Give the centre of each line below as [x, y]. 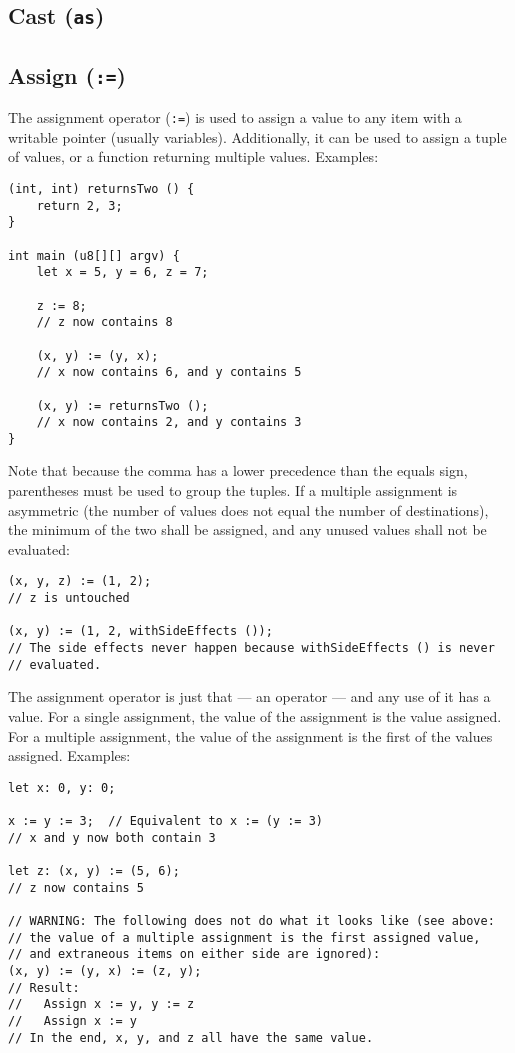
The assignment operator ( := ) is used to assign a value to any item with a [235, 117]
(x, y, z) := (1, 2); [80, 581]
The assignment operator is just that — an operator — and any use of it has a [249, 696]
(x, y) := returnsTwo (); [122, 405]
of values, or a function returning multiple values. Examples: [193, 156]
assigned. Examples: [69, 755]
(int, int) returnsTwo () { [101, 188]
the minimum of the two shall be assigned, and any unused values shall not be [247, 529]
